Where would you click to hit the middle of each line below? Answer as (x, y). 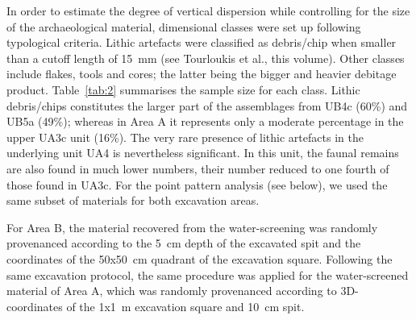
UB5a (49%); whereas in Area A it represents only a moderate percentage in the (205, 121)
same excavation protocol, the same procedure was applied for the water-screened (208, 274)
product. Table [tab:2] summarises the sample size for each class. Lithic (183, 89)
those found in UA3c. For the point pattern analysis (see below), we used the (197, 184)
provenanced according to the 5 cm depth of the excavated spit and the (184, 243)
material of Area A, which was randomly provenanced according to (172, 291)
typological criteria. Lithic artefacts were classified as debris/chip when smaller (202, 42)
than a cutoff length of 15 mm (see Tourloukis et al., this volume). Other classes (206, 58)
